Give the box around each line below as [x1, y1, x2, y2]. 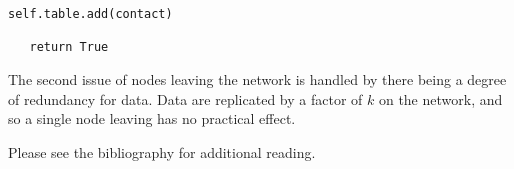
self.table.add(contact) [8, 7, 173, 21]
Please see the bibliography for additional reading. [8, 141, 316, 162]
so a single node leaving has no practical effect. [8, 108, 296, 129]
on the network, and [378, 88, 503, 109]
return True [29, 40, 109, 55]
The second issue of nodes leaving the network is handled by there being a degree [8, 68, 507, 89]
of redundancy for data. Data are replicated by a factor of [8, 88, 363, 109]
